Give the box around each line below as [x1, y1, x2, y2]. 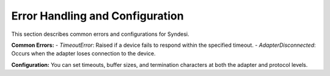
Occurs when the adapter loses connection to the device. [11, 50, 156, 57]
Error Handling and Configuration [11, 9, 184, 22]
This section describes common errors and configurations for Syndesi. [11, 30, 189, 38]
